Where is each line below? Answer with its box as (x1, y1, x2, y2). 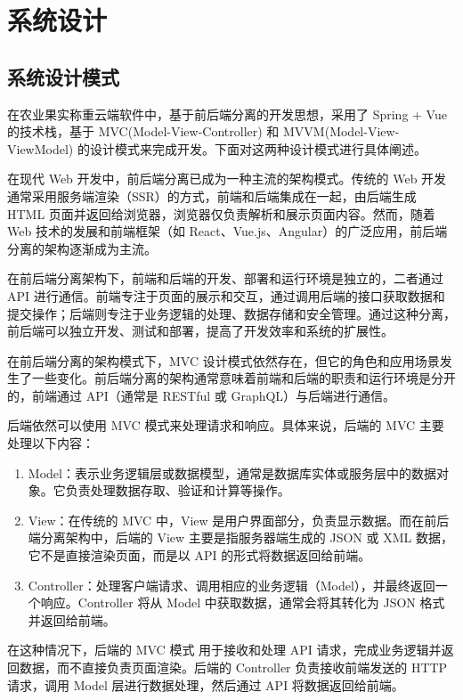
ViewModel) (7, 139, 74, 158)
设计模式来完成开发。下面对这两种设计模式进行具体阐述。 (89, 139, 426, 158)
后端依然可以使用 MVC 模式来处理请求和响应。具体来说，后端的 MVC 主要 (7, 416, 444, 435)
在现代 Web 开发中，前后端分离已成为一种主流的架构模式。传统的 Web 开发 (7, 169, 447, 188)
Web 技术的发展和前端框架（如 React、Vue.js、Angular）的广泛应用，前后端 (7, 222, 448, 240)
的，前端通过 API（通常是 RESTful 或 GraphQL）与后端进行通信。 (7, 386, 396, 404)
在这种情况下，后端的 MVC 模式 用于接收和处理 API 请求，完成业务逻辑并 (7, 640, 442, 659)
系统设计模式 (7, 62, 119, 90)
